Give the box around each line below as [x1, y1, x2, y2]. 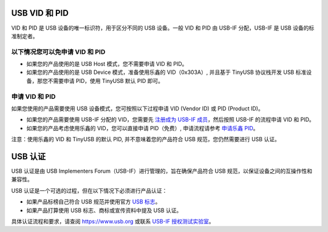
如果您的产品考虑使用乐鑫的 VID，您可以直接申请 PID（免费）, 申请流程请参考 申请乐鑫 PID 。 [26, 124, 259, 131]
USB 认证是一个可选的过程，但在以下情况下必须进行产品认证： [11, 187, 168, 194]
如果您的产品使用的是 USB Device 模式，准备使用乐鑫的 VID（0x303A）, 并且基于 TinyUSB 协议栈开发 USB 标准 [26, 68, 307, 76]
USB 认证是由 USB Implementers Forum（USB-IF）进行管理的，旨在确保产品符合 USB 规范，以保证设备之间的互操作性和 [11, 167, 313, 175]
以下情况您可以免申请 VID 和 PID [11, 47, 106, 56]
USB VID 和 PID [11, 8, 69, 18]
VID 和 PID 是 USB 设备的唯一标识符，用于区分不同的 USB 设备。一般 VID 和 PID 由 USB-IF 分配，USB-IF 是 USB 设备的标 [11, 24, 315, 31]
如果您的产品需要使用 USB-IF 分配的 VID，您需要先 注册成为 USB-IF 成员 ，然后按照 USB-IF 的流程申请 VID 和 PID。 [26, 116, 315, 124]
